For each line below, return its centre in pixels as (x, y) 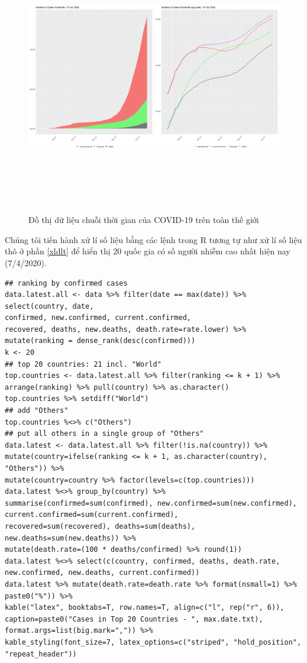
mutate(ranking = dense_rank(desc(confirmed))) (100, 341)
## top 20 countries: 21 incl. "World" (83, 364)
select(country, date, (49, 306)
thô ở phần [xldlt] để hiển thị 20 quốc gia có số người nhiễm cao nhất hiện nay (148, 251)
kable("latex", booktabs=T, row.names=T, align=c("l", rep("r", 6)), (145, 608)
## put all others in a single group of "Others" (104, 434)
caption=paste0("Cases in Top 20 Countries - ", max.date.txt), (134, 619)
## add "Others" (37, 411)
